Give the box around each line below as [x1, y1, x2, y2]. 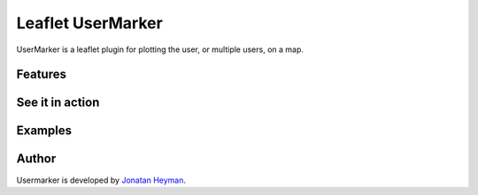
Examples [16, 124, 73, 139]
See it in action [16, 95, 100, 110]
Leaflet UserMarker [16, 13, 163, 33]
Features [16, 67, 66, 82]
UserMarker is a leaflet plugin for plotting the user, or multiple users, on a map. [16, 44, 305, 55]
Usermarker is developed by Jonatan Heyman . [16, 175, 186, 185]
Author [16, 151, 57, 167]
